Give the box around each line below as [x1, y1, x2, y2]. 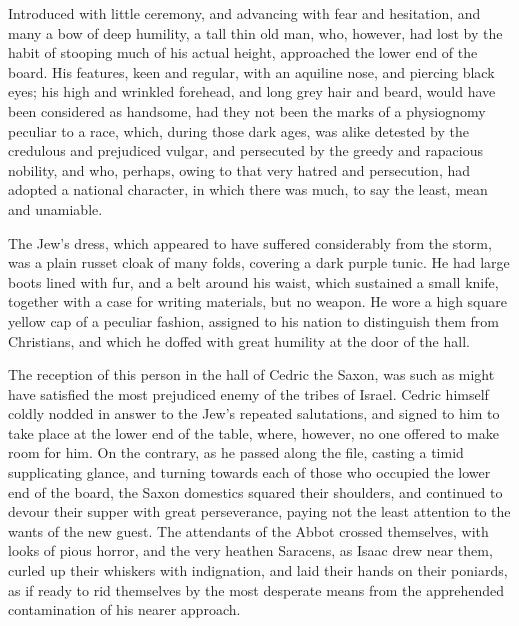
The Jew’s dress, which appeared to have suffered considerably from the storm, [8, 232, 492, 253]
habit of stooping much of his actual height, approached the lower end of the [8, 42, 478, 63]
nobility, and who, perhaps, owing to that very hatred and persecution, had [8, 159, 470, 180]
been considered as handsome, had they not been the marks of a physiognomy [8, 100, 486, 121]
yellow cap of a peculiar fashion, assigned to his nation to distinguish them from [8, 310, 499, 331]
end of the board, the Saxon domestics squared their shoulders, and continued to [8, 481, 503, 502]
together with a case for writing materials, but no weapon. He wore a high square [8, 291, 507, 312]
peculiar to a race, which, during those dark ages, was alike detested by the [8, 120, 469, 141]
